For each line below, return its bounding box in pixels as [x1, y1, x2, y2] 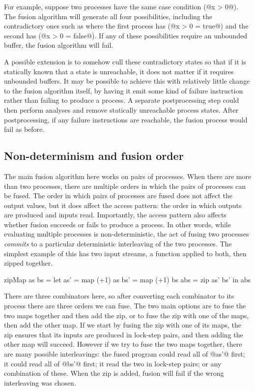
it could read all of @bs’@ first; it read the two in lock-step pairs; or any [4, 358, 222, 368]
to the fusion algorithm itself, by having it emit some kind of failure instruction [4, 85, 243, 95]
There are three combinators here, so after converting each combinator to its [4, 291, 234, 301]
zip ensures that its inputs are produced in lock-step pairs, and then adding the [4, 329, 243, 339]
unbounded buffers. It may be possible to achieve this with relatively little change [4, 76, 250, 86]
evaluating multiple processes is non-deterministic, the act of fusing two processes [4, 229, 249, 239]
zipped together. [4, 258, 53, 268]
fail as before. [4, 124, 45, 134]
